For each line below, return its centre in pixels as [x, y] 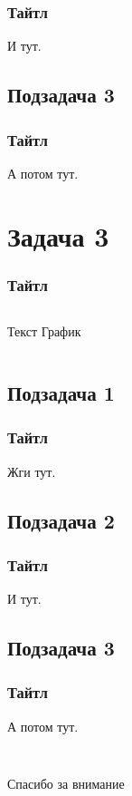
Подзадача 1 [61, 392]
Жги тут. [32, 471]
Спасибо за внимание [66, 783]
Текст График [44, 331]
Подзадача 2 [61, 520]
